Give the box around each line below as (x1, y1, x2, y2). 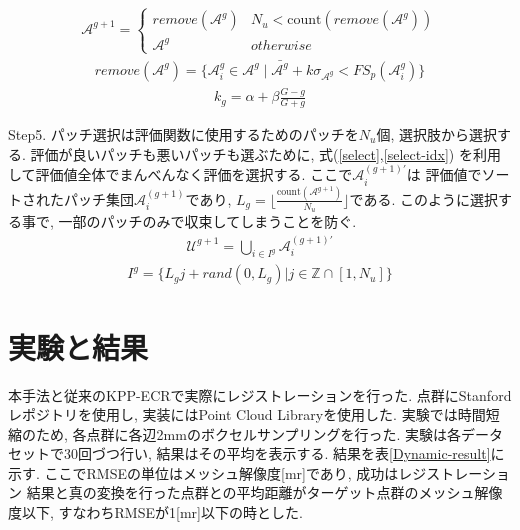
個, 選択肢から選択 (376, 124, 497, 145)
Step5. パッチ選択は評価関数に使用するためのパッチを (8, 124, 359, 145)
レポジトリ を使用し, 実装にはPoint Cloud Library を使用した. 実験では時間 (8, 404, 486, 425)
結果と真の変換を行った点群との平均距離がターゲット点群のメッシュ (26, 482, 475, 503)
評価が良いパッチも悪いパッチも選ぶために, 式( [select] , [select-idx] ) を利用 (30, 143, 501, 164)
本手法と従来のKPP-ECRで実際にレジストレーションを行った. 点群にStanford (8, 384, 512, 405)
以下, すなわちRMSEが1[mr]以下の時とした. (21, 502, 303, 523)
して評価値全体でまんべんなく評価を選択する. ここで (8, 164, 353, 185)
